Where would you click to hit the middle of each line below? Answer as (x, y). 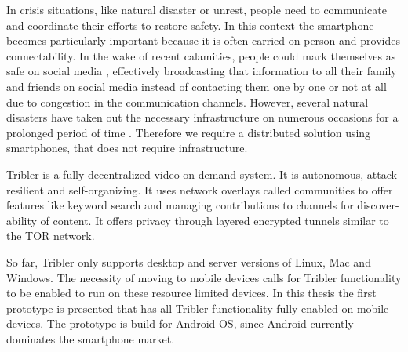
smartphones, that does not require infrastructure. (127, 148)
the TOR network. (51, 236)
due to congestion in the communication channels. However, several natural (188, 102)
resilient (25, 189)
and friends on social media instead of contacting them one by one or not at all (197, 86)
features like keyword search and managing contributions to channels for (180, 205)
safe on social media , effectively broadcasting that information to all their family (202, 71)
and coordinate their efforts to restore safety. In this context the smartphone (190, 25)
